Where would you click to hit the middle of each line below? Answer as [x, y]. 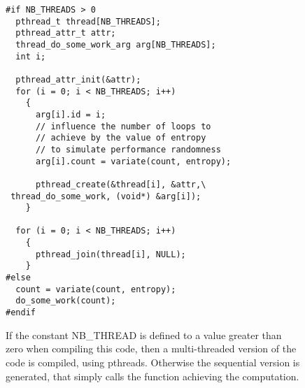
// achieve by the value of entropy [121, 138]
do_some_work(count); [66, 301]
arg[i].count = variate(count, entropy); [133, 161]
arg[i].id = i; [71, 114]
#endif [21, 313]
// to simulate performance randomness [128, 149]
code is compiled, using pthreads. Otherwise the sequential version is [153, 362]
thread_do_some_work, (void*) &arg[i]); [106, 196]
